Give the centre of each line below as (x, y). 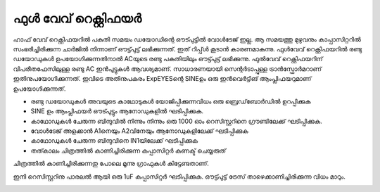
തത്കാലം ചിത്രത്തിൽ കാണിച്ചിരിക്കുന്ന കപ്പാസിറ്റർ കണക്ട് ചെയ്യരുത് (128, 151)
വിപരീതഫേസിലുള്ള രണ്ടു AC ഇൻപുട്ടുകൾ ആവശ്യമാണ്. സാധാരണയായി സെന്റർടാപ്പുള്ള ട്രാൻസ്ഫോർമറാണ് (167, 69)
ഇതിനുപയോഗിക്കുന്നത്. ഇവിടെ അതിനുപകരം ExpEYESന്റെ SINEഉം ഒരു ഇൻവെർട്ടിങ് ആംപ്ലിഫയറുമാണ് (162, 79)
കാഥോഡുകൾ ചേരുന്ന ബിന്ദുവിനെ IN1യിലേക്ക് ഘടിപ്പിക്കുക (114, 141)
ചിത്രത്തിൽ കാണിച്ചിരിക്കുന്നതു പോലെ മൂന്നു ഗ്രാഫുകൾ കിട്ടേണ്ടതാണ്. (111, 164)
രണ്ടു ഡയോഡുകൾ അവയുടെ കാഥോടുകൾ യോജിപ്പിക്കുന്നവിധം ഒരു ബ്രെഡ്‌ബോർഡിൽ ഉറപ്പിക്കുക (171, 101)
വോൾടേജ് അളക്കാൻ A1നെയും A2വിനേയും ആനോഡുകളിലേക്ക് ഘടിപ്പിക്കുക (140, 131)
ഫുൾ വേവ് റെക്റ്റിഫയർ (77, 18)
